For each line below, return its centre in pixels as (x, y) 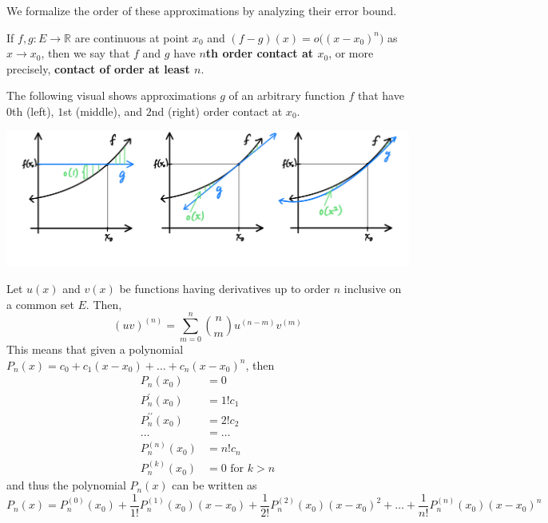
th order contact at (260, 53)
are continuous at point (132, 37)
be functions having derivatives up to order (225, 288)
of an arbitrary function (287, 95)
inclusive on (373, 288)
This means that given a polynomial (95, 349)
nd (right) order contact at (217, 111)
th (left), (33, 111)
